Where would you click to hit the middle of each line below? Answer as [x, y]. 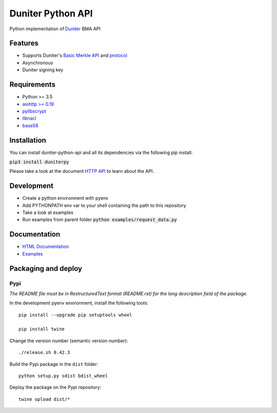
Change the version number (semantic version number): [69, 341]
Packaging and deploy [46, 269]
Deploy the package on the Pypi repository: [55, 387]
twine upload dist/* [44, 399]
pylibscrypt [34, 111]
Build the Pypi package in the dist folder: [54, 364]
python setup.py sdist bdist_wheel [63, 376]
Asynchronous [38, 63]
